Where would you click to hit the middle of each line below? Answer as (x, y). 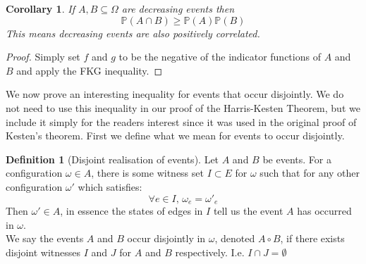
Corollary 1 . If (40, 8)
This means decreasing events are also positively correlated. (133, 33)
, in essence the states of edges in (132, 210)
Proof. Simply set (43, 57)
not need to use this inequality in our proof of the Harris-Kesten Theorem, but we (183, 107)
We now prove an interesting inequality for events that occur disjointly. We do (175, 94)
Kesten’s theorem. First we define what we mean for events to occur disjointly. (175, 136)
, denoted (235, 238)
